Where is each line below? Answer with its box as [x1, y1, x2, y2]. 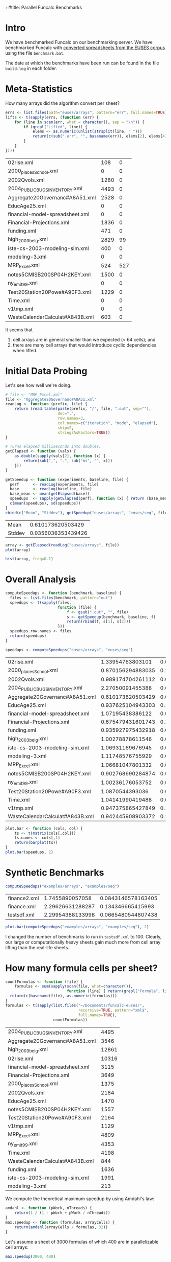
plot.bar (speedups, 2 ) [5, 850, 53, 855]
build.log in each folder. [5, 65, 58, 71]
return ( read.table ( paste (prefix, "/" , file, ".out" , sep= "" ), [14, 406, 152, 411]
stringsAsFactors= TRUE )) [58, 430, 110, 435]
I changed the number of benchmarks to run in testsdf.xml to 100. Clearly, [5, 933, 162, 939]
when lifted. [12, 347, 38, 353]
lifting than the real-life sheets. [5, 944, 70, 950]
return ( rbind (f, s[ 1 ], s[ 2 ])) [67, 619, 131, 624]
